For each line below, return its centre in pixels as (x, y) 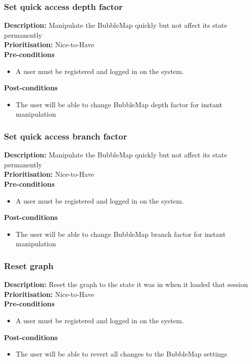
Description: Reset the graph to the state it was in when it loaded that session (126, 284)
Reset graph (29, 265)
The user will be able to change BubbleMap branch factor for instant (121, 234)
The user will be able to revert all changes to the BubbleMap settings (121, 354)
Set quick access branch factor (65, 136)
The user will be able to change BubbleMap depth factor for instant (119, 104)
